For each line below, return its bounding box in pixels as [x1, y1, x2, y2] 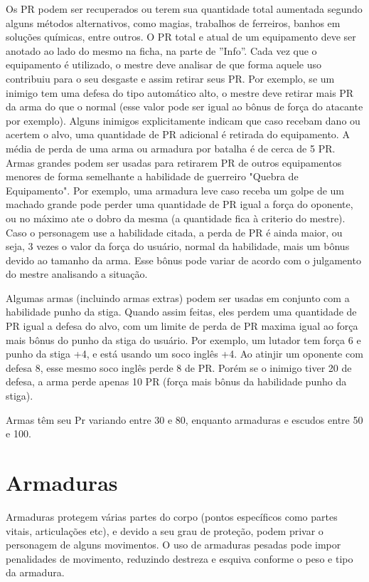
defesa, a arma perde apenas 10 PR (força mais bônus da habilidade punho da [6, 374, 347, 389]
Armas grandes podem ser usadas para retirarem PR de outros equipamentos [6, 155, 342, 170]
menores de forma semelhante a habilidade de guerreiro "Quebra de [6, 169, 299, 184]
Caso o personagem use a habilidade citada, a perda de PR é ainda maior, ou [6, 224, 343, 239]
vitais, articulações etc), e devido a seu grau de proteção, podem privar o [6, 523, 323, 538]
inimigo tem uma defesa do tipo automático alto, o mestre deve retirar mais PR [6, 85, 354, 100]
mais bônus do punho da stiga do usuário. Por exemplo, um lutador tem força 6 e [6, 332, 361, 347]
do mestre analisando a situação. [6, 266, 148, 281]
